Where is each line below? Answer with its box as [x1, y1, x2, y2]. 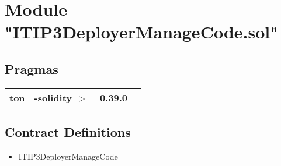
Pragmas [5, 59, 58, 77]
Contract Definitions [5, 123, 131, 141]
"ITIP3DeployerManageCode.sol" [5, 20, 278, 44]
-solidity [34, 90, 72, 104]
